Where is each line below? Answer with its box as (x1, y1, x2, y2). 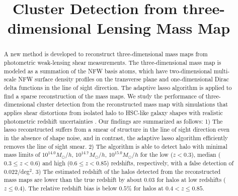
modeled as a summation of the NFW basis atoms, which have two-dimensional (4, 66, 212, 75)
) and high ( (38, 159, 70, 167)
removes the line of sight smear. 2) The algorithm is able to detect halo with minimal (4, 142, 227, 150)
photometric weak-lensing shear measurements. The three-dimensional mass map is (4, 58, 221, 67)
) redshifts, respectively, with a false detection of (107, 159, 234, 167)
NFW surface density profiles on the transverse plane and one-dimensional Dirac (18, 75, 229, 83)
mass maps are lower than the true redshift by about (4, 175, 142, 184)
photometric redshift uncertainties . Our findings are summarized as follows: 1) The (4, 117, 223, 125)
